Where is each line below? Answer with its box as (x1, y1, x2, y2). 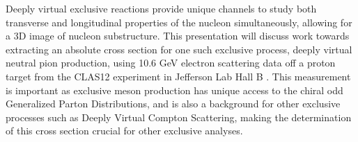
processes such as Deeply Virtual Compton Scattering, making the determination (6, 109, 352, 124)
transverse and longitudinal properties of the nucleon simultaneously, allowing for (6, 15, 352, 29)
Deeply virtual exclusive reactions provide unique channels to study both (6, 1, 317, 15)
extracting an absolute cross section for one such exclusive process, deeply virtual (6, 42, 352, 56)
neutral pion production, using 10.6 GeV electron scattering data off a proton (6, 55, 336, 70)
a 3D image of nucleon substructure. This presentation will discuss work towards (6, 28, 350, 43)
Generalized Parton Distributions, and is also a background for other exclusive (6, 96, 341, 111)
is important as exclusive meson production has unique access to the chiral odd (6, 82, 343, 97)
